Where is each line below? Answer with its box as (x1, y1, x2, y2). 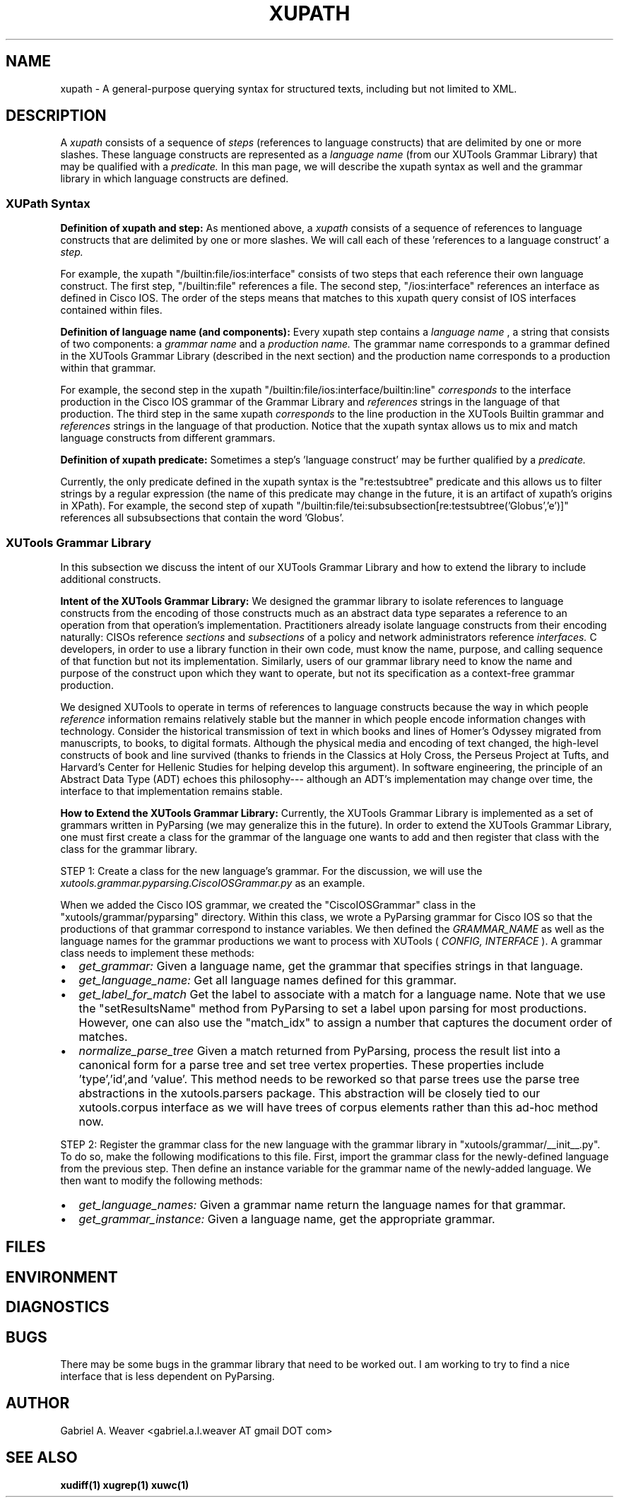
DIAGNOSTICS (6, 1298, 110, 1316)
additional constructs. (60, 572, 161, 585)
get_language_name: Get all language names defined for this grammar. (78, 972, 457, 987)
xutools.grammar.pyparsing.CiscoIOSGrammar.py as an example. (60, 876, 365, 889)
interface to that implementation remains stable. (60, 784, 283, 797)
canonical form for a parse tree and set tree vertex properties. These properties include (78, 1057, 544, 1072)
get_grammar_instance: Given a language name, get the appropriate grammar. (78, 1211, 495, 1226)
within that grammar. (60, 362, 156, 375)
